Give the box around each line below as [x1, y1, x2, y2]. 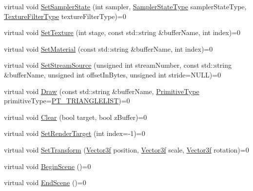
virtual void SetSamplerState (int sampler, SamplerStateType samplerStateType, [4, 1, 247, 11]
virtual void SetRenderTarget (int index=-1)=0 [4, 128, 145, 138]
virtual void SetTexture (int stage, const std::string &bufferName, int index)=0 [4, 27, 241, 38]
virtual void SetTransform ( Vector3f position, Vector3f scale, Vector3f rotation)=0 [4, 144, 249, 154]
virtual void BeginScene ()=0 [4, 161, 91, 171]
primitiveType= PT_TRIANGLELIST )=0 [4, 95, 130, 106]
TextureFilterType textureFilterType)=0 [4, 11, 126, 21]
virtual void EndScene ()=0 [4, 177, 86, 188]
